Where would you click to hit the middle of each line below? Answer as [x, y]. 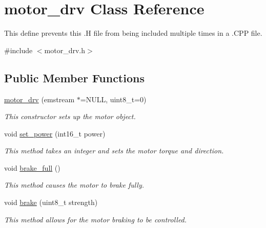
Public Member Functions [74, 77]
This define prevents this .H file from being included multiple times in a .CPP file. [133, 33]
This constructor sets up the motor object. [70, 116]
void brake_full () [32, 167]
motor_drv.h [65, 50]
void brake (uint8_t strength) [51, 202]
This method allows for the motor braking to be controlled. [96, 219]
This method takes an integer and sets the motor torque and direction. [114, 151]
